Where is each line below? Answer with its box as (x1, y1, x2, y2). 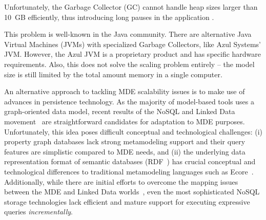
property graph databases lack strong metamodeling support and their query (4, 136, 245, 147)
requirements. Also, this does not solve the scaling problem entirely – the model (4, 58, 255, 69)
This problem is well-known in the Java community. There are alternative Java (4, 29, 252, 39)
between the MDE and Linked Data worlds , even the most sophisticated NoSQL (4, 186, 260, 197)
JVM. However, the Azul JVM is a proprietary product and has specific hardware (4, 49, 261, 59)
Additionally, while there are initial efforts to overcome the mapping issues (4, 176, 238, 187)
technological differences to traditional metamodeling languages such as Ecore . (4, 166, 254, 177)
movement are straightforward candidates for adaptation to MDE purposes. (4, 116, 245, 126)
